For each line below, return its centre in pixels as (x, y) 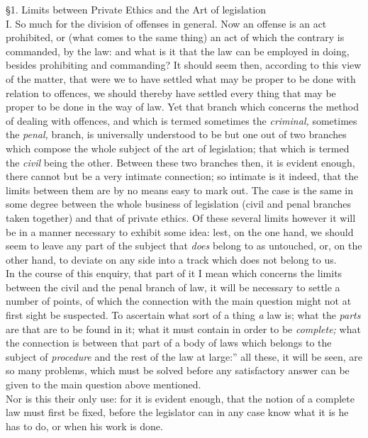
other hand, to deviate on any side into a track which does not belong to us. (171, 259)
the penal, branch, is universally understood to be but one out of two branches (176, 134)
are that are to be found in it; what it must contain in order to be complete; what (183, 328)
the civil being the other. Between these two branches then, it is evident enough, (180, 162)
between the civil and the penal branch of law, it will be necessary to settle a (173, 287)
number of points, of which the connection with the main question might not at (179, 301)
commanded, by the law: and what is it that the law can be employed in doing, (178, 51)
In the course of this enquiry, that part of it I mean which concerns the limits (174, 273)
